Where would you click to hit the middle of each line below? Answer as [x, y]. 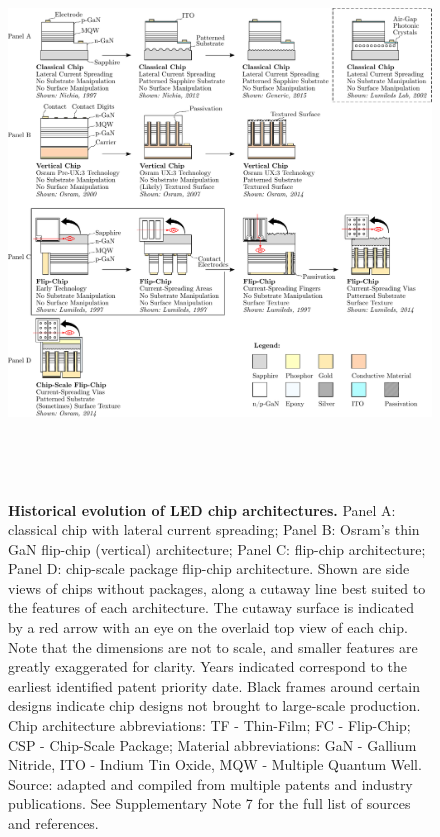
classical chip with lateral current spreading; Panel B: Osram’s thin [214, 529]
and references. [53, 823]
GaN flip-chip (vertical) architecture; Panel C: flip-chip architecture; [217, 548]
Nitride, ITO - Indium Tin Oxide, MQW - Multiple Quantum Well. [215, 764]
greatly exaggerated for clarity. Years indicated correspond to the [208, 666]
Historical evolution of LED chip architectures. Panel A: [202, 509]
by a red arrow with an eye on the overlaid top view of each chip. [208, 627]
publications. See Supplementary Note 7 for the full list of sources [209, 803]
